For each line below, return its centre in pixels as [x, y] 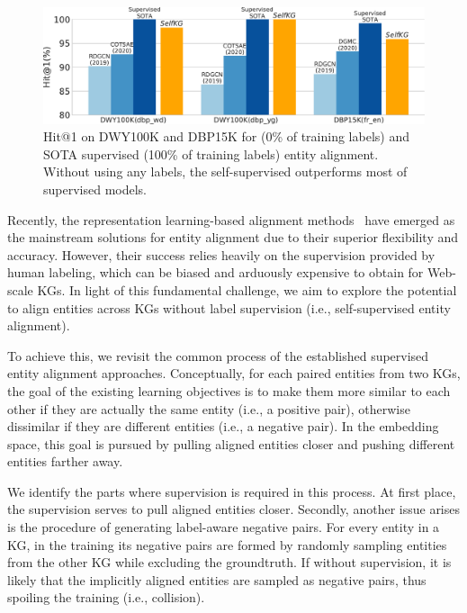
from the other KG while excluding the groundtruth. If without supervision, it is [229, 562]
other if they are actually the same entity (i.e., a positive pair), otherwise [209, 408]
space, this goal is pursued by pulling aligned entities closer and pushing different [231, 443]
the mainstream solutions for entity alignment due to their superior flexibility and [233, 237]
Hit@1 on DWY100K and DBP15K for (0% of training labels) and [226, 136]
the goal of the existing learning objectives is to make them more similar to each [229, 390]
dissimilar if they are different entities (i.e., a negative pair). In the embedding [223, 426]
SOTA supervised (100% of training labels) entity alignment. [211, 153]
